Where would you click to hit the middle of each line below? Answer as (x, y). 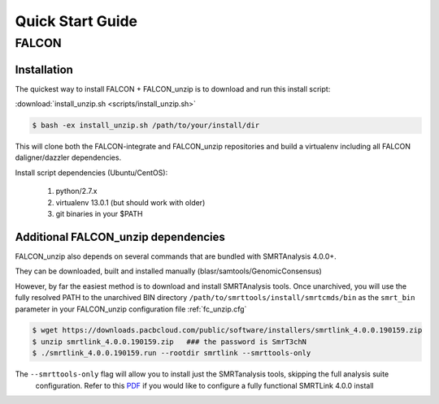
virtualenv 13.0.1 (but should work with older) (130, 202)
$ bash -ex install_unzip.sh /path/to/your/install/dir (146, 125)
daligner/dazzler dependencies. (68, 157)
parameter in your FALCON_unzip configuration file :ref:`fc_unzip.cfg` (131, 309)
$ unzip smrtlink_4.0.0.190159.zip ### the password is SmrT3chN (170, 342)
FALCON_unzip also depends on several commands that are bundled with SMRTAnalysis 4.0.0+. (176, 256)
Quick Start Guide (76, 21)
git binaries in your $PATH (99, 214)
